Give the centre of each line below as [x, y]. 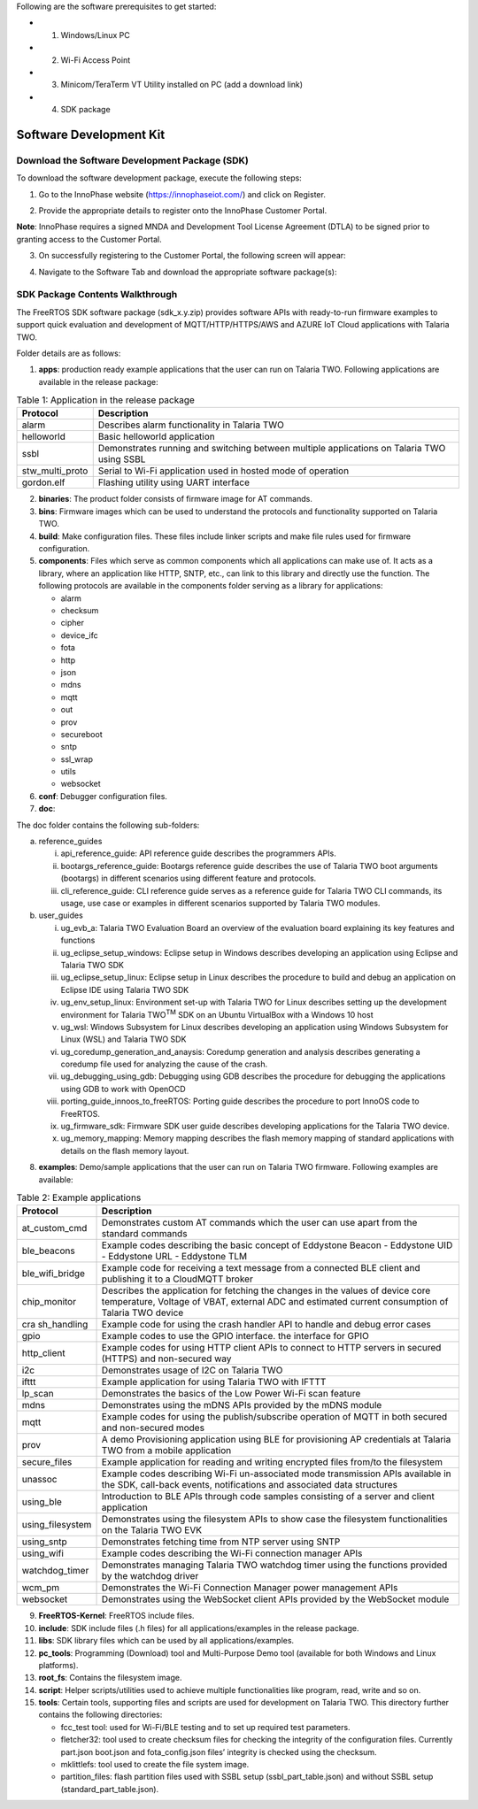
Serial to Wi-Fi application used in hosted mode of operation [224, 471]
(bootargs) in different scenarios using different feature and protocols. [189, 878]
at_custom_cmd [54, 1228]
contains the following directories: [100, 1715]
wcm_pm [41, 1588]
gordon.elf [43, 482]
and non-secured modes [153, 1428]
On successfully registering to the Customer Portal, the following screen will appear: [192, 256]
